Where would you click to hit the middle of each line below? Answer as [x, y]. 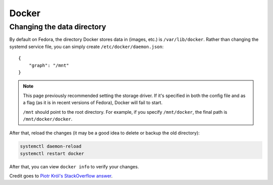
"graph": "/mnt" [49, 65]
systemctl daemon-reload [51, 146]
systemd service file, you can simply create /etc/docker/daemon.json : [86, 47]
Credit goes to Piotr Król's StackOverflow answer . [61, 176]
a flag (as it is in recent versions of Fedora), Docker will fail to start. [93, 103]
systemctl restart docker [52, 153]
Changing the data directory [58, 27]
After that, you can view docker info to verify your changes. [74, 166]
